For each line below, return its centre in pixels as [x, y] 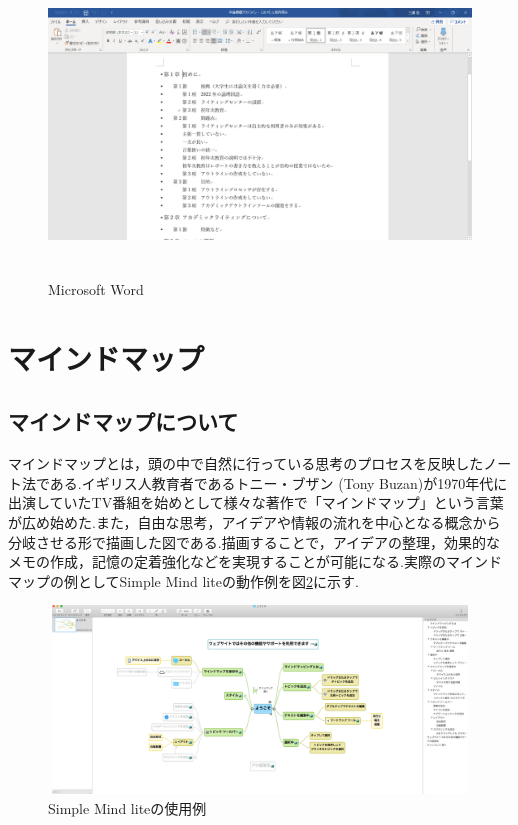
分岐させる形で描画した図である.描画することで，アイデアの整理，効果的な [254, 541]
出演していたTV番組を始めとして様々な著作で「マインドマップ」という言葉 [256, 502]
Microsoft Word [96, 288]
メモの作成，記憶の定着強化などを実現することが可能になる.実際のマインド [255, 561]
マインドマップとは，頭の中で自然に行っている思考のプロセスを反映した [246, 463]
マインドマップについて [123, 421]
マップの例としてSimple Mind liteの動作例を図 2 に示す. [183, 580]
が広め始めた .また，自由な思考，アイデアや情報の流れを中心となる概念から [254, 521]
